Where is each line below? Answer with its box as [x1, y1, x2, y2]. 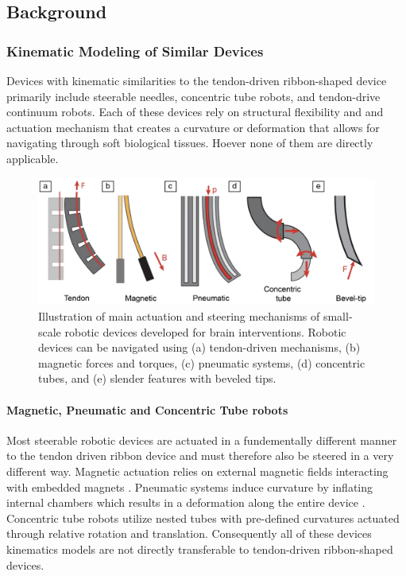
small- [323, 307, 353, 324]
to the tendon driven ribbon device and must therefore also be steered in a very [6, 447, 394, 464]
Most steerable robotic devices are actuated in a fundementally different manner [6, 431, 397, 448]
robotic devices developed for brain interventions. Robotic [64, 323, 346, 340]
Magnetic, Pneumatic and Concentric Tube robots [6, 401, 288, 418]
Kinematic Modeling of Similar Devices [6, 41, 264, 60]
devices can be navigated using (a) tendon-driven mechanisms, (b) [38, 339, 361, 356]
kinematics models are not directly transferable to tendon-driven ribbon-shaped [6, 540, 393, 557]
